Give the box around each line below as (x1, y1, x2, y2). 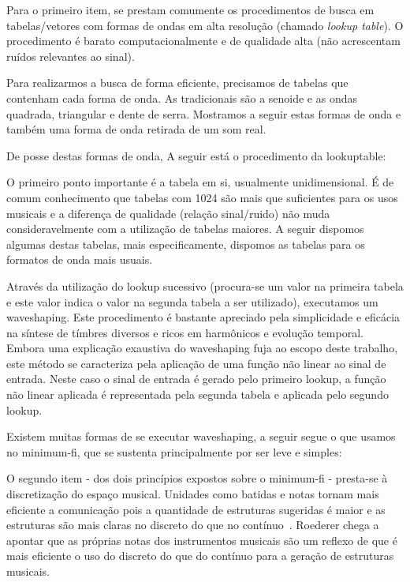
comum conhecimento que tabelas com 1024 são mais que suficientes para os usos (6, 189, 398, 205)
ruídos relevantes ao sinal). (6, 47, 135, 64)
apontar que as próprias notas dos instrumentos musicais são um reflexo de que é (6, 531, 397, 548)
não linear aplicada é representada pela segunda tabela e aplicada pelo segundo (6, 386, 389, 403)
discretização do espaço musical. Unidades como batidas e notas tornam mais (6, 486, 379, 502)
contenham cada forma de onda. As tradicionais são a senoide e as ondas (6, 89, 358, 106)
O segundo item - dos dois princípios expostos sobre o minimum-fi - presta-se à (6, 470, 388, 486)
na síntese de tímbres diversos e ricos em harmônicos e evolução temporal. (6, 324, 363, 340)
